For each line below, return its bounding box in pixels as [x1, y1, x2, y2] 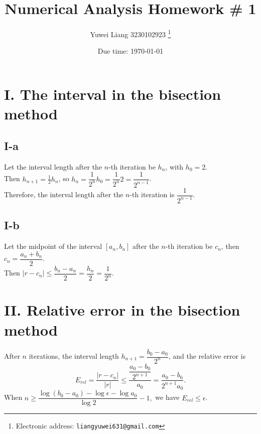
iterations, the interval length [29, 351, 119, 361]
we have [155, 392, 180, 402]
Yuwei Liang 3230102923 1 [90, 28, 171, 39]
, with [165, 161, 184, 172]
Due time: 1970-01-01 [97, 46, 164, 56]
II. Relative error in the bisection [4, 300, 240, 320]
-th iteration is [129, 189, 175, 200]
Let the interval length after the [4, 161, 102, 172]
